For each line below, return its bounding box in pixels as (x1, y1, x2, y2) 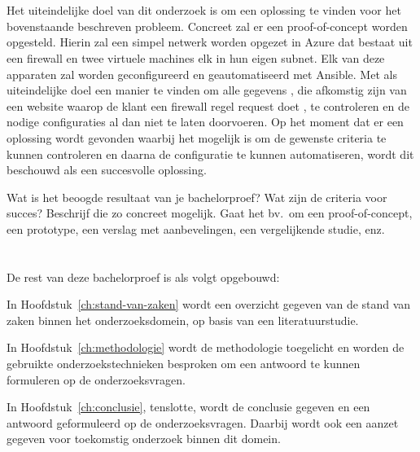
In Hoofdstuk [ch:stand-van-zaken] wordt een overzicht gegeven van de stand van (7, 296, 411, 313)
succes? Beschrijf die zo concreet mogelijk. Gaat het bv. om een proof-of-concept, (7, 204, 413, 222)
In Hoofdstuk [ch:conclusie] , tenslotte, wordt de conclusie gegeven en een (7, 398, 370, 415)
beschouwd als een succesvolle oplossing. (7, 161, 207, 178)
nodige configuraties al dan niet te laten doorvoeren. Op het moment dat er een (7, 113, 404, 130)
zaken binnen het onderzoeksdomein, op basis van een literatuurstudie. (7, 311, 359, 328)
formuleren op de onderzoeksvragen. (7, 371, 186, 388)
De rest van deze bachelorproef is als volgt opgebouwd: (7, 268, 280, 285)
